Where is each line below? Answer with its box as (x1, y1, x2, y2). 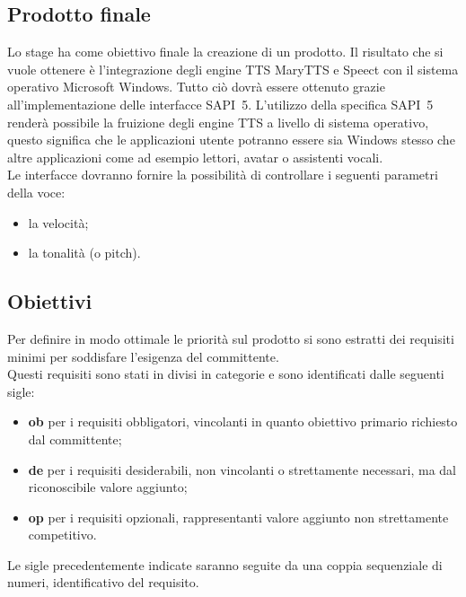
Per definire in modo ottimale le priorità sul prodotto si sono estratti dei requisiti (7, 329, 454, 347)
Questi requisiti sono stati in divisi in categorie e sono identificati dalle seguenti (7, 364, 444, 383)
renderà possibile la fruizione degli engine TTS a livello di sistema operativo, (7, 112, 429, 131)
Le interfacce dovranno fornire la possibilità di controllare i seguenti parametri (7, 165, 438, 184)
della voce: (7, 182, 66, 201)
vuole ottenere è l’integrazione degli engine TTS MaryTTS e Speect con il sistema (7, 59, 459, 78)
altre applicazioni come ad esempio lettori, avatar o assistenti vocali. (7, 147, 383, 166)
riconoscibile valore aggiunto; (28, 478, 188, 496)
